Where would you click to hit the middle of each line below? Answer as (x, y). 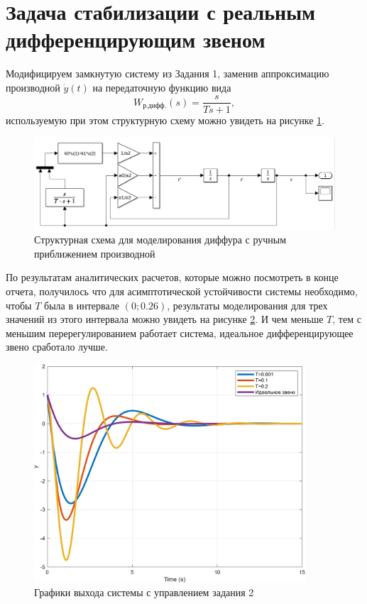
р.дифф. (155, 106)
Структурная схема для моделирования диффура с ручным (160, 240)
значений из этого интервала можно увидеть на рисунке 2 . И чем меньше (165, 319)
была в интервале (82, 305)
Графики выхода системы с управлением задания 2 (144, 592)
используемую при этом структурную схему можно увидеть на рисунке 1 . (165, 120)
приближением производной (95, 253)
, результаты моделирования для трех (247, 305)
